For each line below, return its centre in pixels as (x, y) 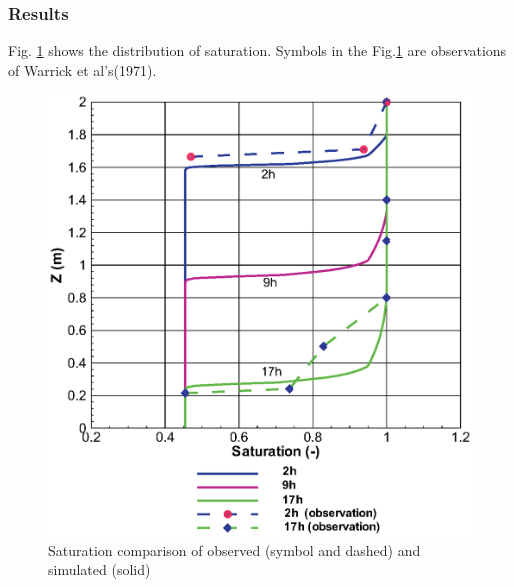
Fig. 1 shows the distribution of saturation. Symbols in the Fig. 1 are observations (257, 50)
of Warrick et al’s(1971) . (82, 69)
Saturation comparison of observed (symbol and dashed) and (234, 549)
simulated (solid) (99, 569)
